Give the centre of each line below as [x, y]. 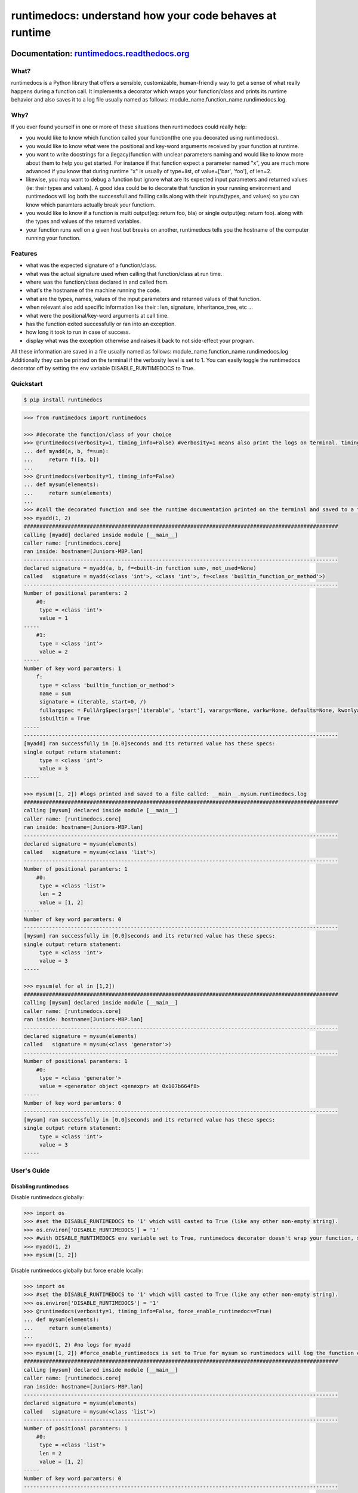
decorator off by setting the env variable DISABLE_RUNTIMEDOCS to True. [103, 368]
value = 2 [53, 652]
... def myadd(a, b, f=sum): [66, 451]
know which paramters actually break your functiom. [91, 205]
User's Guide [30, 1171]
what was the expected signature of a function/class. [91, 265]
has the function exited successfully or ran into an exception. [101, 324]
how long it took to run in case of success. [78, 332]
